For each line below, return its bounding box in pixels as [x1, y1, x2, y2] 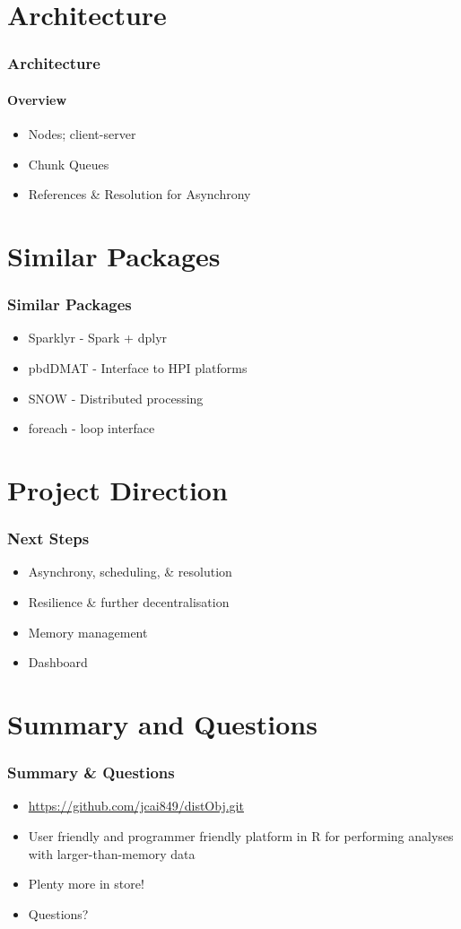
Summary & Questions [7, 761, 175, 784]
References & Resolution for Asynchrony [28, 185, 251, 204]
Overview [7, 90, 67, 109]
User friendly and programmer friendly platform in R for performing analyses [28, 826, 454, 845]
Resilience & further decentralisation [28, 592, 230, 611]
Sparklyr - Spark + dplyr [28, 328, 168, 347]
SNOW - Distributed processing [28, 388, 204, 407]
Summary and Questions [7, 705, 317, 742]
